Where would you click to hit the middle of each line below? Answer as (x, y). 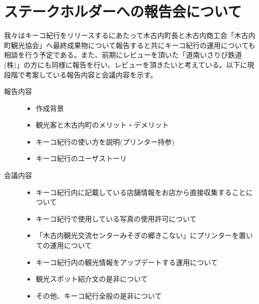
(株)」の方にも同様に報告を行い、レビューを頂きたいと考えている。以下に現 (129, 64)
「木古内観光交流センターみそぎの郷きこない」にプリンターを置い (144, 235)
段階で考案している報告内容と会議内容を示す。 (81, 74)
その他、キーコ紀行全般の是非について (99, 295)
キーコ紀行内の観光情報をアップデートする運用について (127, 262)
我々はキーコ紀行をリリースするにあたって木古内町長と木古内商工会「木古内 (130, 35)
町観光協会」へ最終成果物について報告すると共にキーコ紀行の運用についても (130, 45)
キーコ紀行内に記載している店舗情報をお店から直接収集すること (141, 192)
